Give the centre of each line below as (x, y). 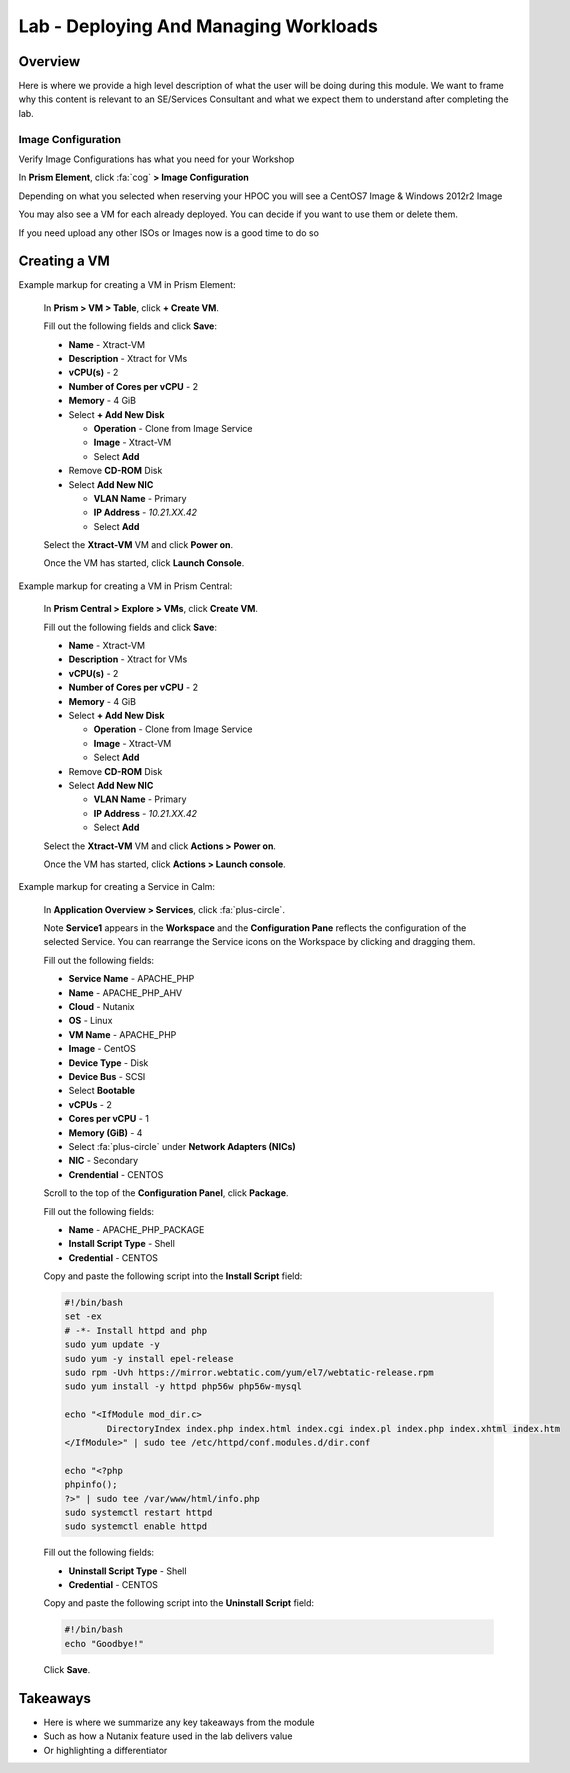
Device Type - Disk (108, 1062)
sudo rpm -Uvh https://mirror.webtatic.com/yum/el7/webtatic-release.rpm (249, 1372)
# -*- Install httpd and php (136, 1330)
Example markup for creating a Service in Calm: (116, 887)
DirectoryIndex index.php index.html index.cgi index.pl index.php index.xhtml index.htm (333, 1428)
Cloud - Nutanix (101, 1007)
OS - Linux (90, 1021)
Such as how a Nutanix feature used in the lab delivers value (168, 1736)
